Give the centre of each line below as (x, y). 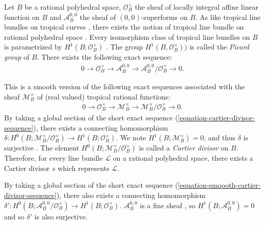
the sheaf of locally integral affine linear (197, 7)
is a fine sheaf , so (168, 205)
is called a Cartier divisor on (184, 148)
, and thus (220, 137)
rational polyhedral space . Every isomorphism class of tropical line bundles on (127, 36)
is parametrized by (33, 47)
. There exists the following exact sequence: (104, 57)
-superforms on (164, 17)
